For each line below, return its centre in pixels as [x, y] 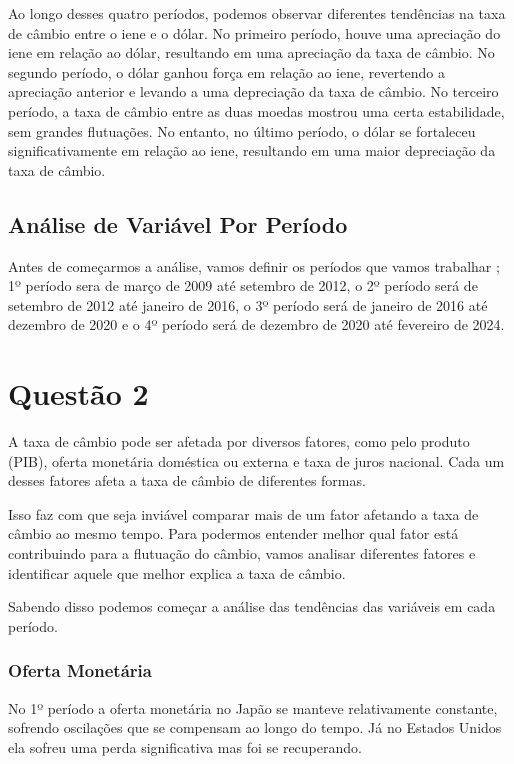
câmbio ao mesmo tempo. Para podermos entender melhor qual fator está [233, 533]
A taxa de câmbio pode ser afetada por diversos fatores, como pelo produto [239, 441]
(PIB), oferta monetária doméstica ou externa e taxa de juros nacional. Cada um [256, 460]
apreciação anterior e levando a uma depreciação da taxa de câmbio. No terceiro [253, 91]
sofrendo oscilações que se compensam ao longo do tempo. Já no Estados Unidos [255, 727]
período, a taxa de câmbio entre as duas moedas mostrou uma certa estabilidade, [256, 110]
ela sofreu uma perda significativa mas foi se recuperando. [185, 746]
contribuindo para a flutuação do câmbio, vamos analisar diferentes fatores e [242, 553]
